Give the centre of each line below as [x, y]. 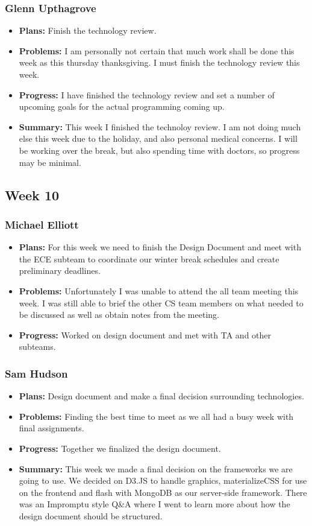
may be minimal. [50, 162]
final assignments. [51, 428]
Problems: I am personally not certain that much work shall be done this [157, 50]
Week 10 [32, 195]
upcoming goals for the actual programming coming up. [122, 106]
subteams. [37, 347]
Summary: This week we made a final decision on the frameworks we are [156, 468]
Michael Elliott [42, 224]
